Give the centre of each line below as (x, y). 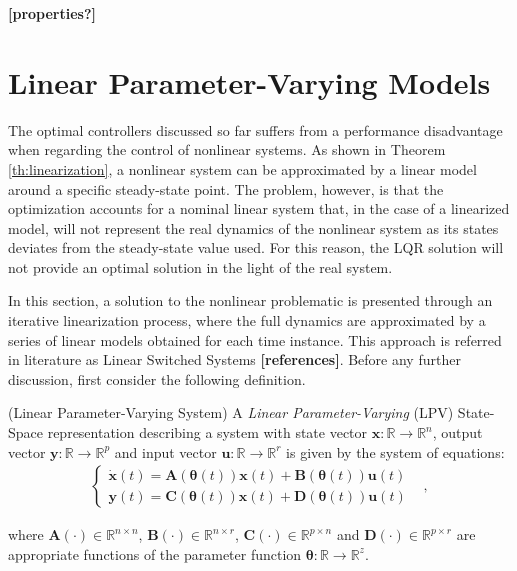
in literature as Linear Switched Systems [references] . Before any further (234, 359)
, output (457, 432)
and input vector (165, 451)
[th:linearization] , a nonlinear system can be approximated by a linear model (242, 168)
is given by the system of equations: (395, 451)
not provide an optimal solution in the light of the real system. (200, 266)
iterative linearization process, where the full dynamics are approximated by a (247, 320)
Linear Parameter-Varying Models (249, 81)
